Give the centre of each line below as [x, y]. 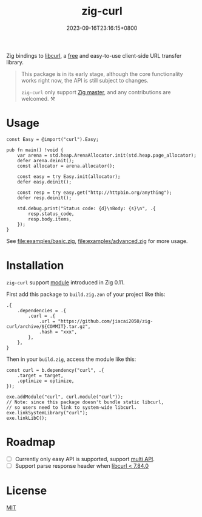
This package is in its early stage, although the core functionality [102, 74]
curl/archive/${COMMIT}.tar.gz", [49, 326]
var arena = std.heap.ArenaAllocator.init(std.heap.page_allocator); [107, 155]
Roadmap [31, 442]
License [27, 491]
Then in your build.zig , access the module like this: [71, 359]
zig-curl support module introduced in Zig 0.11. [66, 282]
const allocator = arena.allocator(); [66, 166]
